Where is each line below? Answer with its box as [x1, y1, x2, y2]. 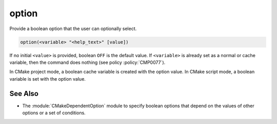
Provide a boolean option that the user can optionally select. [9, 26, 137, 32]
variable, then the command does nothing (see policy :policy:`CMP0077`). [9, 59, 166, 65]
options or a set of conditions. [22, 110, 86, 116]
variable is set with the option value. [9, 76, 86, 82]
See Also [9, 89, 38, 98]
